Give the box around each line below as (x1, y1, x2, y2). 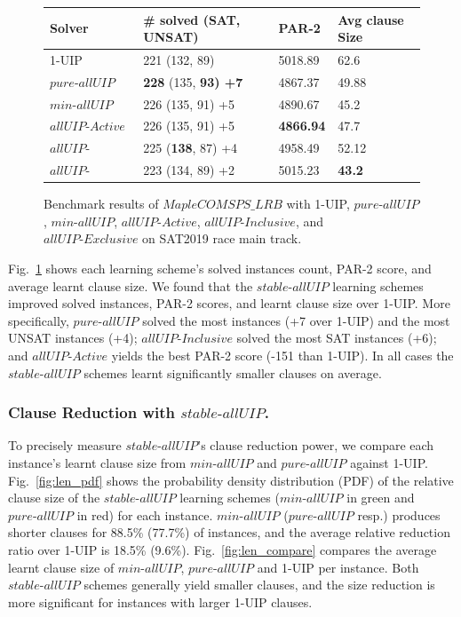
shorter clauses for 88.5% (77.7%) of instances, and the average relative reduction (8, 523, 450, 542)
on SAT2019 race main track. (142, 229, 302, 248)
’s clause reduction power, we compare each (197, 436, 434, 455)
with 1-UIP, (286, 194, 350, 213)
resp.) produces (357, 505, 441, 524)
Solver (50, 19, 89, 37)
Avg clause (338, 10, 404, 28)
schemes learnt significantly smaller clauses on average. (83, 363, 382, 382)
